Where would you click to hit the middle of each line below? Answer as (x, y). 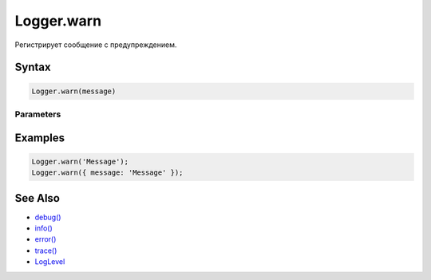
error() (45, 239)
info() (44, 228)
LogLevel (50, 262)
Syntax (33, 67)
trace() (46, 250)
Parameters (38, 114)
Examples (40, 138)
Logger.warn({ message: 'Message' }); (107, 173)
